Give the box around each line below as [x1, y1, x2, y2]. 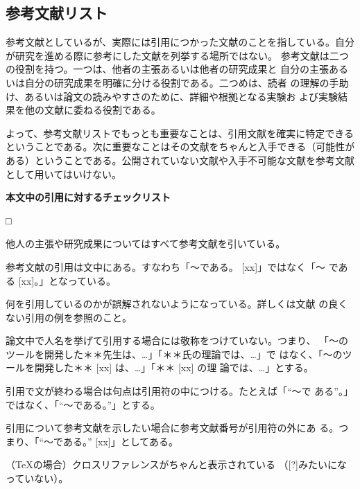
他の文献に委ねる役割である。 [24, 103, 161, 117]
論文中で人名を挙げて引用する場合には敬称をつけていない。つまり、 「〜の [6, 333, 349, 348]
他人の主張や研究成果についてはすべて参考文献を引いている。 [6, 236, 286, 251]
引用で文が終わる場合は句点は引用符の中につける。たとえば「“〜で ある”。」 [6, 384, 353, 398]
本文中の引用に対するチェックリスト [6, 190, 171, 204]
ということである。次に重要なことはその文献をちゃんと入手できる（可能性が [6, 139, 355, 154]
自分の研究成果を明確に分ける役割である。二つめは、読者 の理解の [24, 75, 329, 89]
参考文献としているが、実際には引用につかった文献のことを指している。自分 [6, 35, 354, 49]
